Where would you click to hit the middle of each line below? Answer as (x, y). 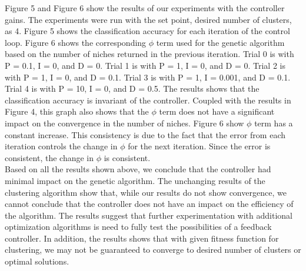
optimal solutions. (37, 261)
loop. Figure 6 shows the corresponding (76, 42)
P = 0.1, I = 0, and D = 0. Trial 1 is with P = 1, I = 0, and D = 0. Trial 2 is (145, 65)
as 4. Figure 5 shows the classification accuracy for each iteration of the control (147, 31)
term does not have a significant (217, 111)
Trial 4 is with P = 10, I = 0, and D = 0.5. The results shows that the (132, 88)
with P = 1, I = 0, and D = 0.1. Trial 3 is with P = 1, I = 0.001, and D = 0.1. (148, 77)
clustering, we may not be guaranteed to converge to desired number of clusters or (153, 250)
